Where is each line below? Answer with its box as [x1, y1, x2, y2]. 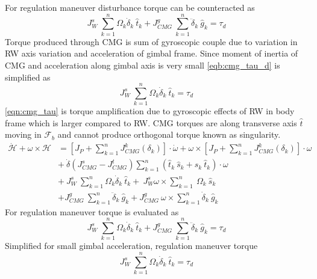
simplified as [5, 70, 51, 83]
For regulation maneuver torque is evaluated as [5, 205, 179, 218]
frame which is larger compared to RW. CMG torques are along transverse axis [5, 116, 297, 129]
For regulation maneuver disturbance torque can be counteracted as [5, 1, 255, 13]
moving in [5, 128, 42, 141]
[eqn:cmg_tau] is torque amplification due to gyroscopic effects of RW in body [5, 105, 295, 117]
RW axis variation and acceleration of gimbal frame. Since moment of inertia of [5, 47, 298, 60]
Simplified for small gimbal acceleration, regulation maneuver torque [5, 239, 258, 252]
